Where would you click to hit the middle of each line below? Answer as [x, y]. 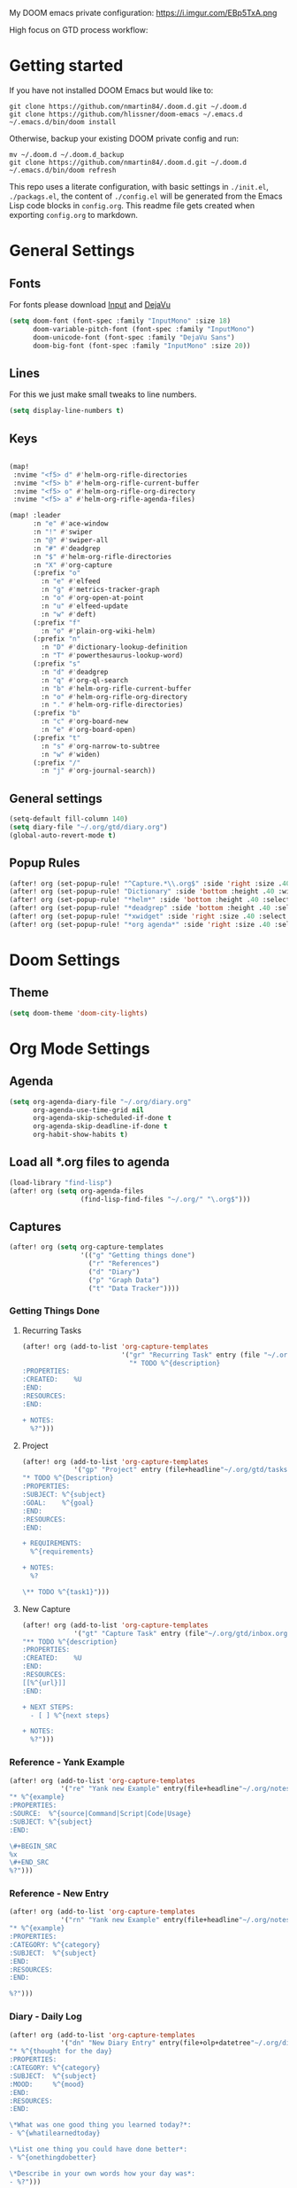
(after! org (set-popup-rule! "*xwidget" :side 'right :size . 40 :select [148, 916]
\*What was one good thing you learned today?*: [100, 2125]
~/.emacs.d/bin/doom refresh [63, 170]
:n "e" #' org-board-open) [89, 730]
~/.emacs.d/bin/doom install [63, 122]
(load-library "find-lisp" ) [61, 1182]
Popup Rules [45, 863]
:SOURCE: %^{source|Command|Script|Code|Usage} [100, 1814]
